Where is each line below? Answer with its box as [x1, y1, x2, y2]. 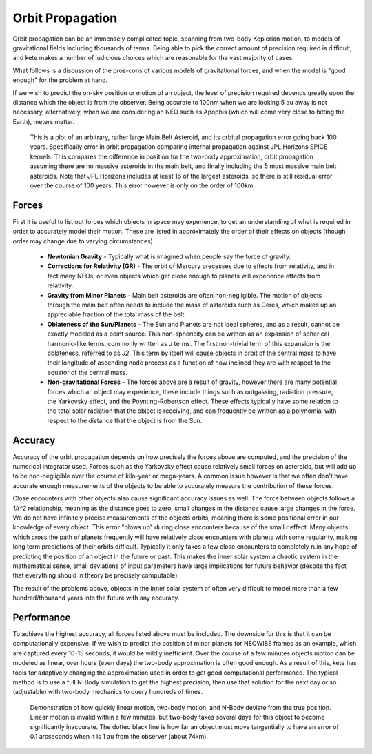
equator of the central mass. [47, 368, 127, 376]
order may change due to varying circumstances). [12, 236, 155, 245]
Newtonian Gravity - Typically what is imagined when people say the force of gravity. [47, 252, 291, 261]
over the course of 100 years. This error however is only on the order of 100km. [30, 181, 255, 190]
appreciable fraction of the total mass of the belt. [47, 310, 186, 318]
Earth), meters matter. [12, 117, 75, 125]
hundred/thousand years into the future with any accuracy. [12, 593, 180, 602]
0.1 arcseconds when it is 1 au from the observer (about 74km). [30, 732, 209, 740]
